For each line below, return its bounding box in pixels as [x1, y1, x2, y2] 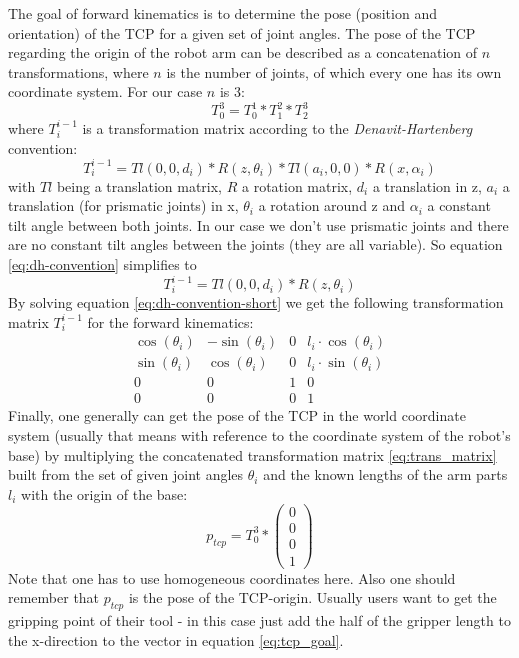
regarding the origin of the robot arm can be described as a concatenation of [8, 42, 478, 63]
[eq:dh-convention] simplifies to [8, 253, 197, 274]
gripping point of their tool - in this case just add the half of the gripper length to [8, 609, 511, 630]
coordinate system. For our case [8, 81, 203, 102]
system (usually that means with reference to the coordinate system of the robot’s [8, 424, 511, 445]
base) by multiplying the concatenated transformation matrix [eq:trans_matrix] [8, 444, 497, 465]
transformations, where [8, 61, 149, 82]
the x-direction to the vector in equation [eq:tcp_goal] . [8, 629, 344, 650]
